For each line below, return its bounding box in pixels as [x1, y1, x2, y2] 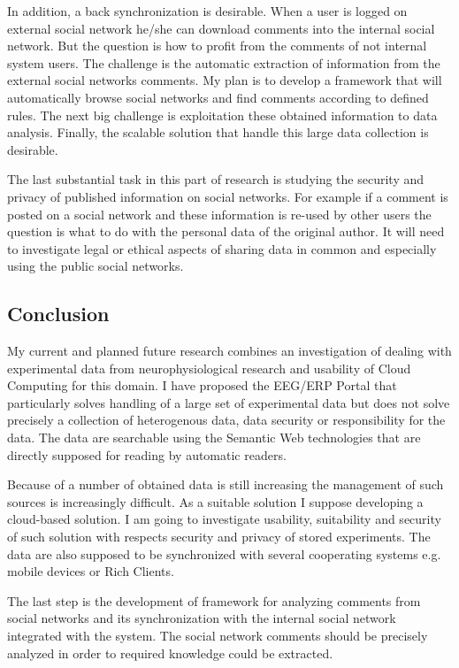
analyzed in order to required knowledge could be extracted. [7, 643, 333, 662]
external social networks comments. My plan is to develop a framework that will [7, 71, 442, 89]
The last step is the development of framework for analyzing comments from [7, 591, 421, 610]
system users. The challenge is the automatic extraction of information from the [7, 53, 440, 72]
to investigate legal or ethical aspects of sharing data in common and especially [7, 239, 437, 257]
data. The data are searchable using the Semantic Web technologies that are [7, 428, 421, 447]
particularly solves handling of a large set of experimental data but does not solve [7, 393, 450, 411]
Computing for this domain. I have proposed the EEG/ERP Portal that [7, 376, 397, 395]
